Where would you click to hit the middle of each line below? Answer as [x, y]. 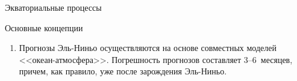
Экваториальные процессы [53, 7]
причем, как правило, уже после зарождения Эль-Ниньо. [123, 71]
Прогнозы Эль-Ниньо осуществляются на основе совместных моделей [148, 48]
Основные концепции [44, 27]
